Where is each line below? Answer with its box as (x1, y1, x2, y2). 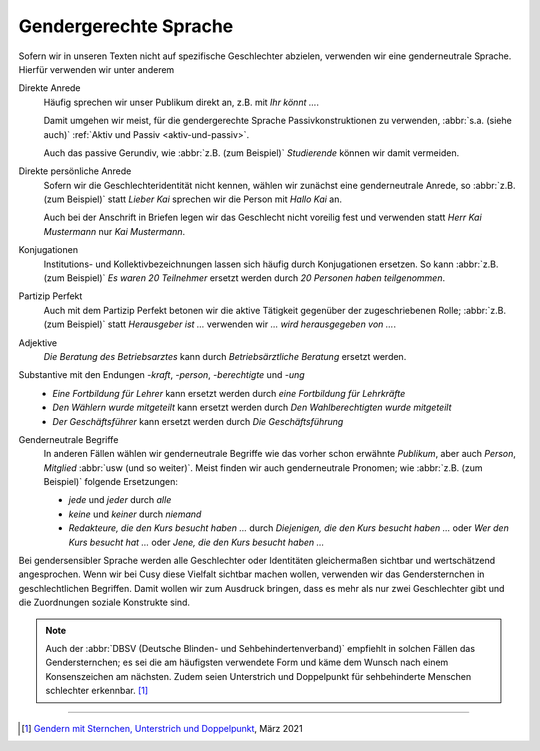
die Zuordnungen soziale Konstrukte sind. (18, 596, 190, 609)
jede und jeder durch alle (68, 494, 172, 506)
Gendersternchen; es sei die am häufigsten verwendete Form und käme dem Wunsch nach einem (45, 656, 449, 669)
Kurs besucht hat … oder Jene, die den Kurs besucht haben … (68, 536, 325, 548)
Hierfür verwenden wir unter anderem (18, 63, 175, 75)
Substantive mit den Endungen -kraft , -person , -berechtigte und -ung (18, 369, 305, 381)
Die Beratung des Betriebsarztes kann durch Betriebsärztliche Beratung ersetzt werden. (43, 350, 407, 362)
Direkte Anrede (18, 82, 81, 94)
